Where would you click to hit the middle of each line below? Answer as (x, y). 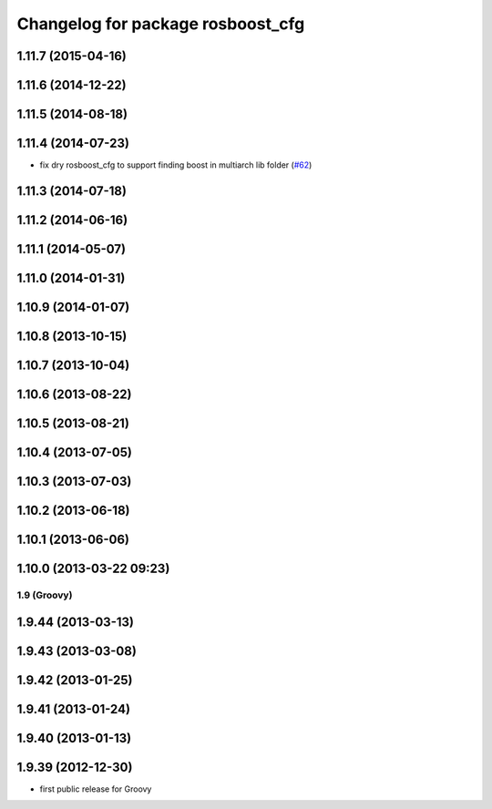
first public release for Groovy (96, 789)
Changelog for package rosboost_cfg (161, 24)
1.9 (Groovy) (45, 595)
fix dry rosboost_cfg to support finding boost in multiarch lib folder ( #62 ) (176, 165)
